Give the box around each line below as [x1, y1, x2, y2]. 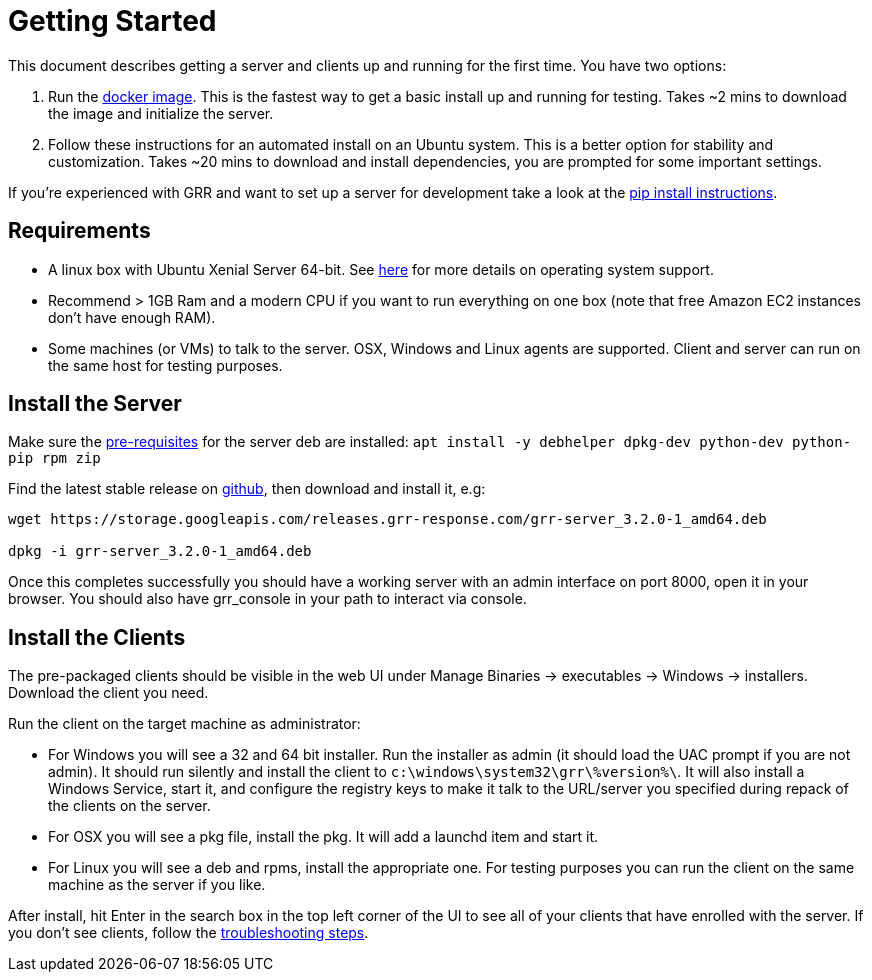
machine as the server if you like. [48, 876, 266, 894]
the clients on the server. [48, 797, 211, 815]
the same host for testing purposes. [48, 356, 283, 374]
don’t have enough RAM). [48, 308, 216, 326]
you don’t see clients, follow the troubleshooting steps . [8, 924, 369, 942]
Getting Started [8, 4, 217, 38]
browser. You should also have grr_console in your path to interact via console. [8, 590, 527, 608]
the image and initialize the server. [48, 104, 274, 122]
